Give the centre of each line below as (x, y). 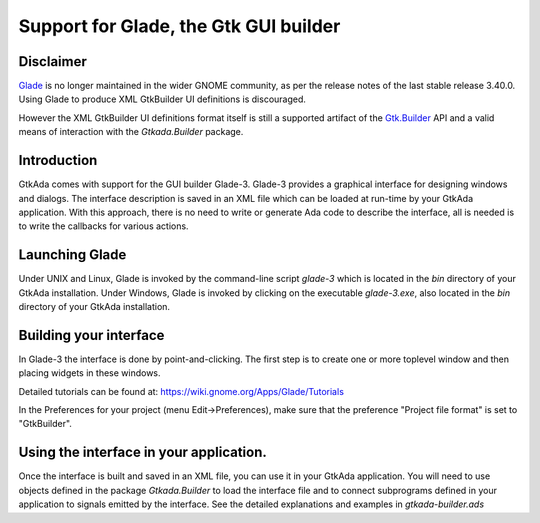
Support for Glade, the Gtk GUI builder (179, 26)
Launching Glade (72, 255)
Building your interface (91, 335)
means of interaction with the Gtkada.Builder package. (131, 132)
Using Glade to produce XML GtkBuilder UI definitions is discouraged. (162, 99)
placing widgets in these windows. (89, 373)
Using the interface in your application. (142, 452)
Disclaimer (52, 61)
